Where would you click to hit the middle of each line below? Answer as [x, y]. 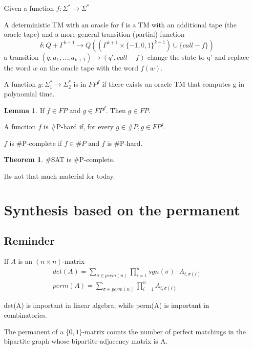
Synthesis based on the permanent [122, 209]
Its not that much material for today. [60, 175]
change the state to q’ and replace [198, 57]
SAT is [61, 159]
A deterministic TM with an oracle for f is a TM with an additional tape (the [120, 24]
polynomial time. [29, 93]
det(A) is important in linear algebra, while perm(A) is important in [106, 305]
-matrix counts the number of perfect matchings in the [164, 331]
